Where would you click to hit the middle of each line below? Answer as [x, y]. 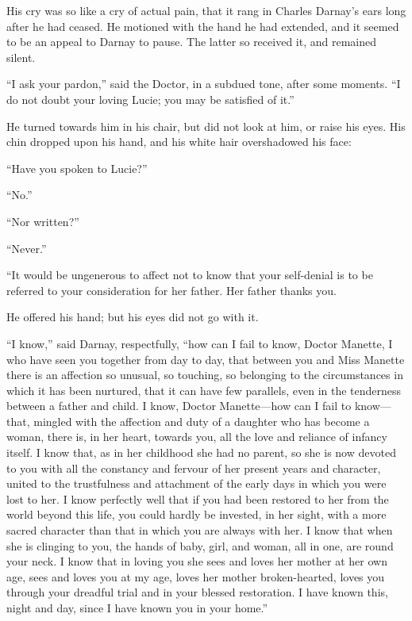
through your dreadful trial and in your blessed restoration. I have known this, [197, 592]
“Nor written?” [43, 221]
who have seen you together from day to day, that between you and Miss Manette [206, 359]
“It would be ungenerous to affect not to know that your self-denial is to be [190, 275]
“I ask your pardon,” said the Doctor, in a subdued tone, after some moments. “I [204, 84]
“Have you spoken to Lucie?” [77, 168]
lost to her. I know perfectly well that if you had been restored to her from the [198, 498]
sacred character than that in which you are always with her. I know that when [200, 530]
